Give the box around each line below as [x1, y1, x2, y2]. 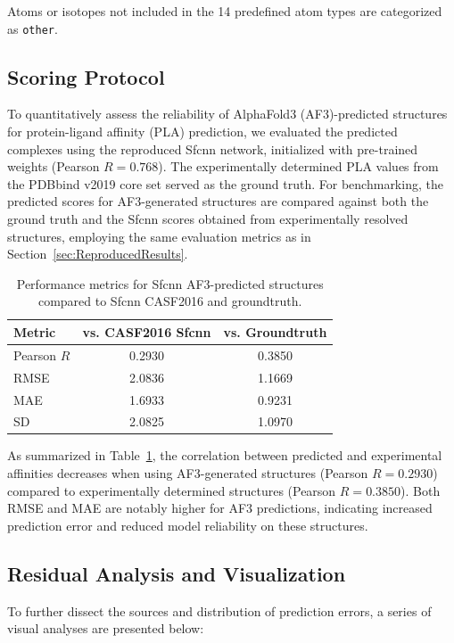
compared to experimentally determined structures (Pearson [7, 481, 336, 499]
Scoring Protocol [7, 62, 165, 90]
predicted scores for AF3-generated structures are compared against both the [7, 192, 429, 210]
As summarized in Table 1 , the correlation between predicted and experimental [7, 446, 442, 465]
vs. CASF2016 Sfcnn [82, 322, 211, 341]
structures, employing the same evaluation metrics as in [7, 227, 311, 245]
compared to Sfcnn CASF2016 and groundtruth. [37, 292, 302, 310]
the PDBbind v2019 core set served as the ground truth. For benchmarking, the [7, 174, 443, 193]
